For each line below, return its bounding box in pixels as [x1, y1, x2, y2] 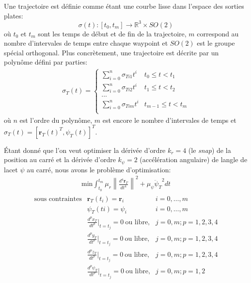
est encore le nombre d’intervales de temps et [102, 115, 236, 125]
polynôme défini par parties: [4, 57, 88, 67]
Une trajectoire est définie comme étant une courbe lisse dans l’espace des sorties [4, 1, 244, 11]
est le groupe [197, 38, 235, 48]
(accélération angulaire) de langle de [140, 154, 248, 165]
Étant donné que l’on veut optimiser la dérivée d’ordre [4, 145, 166, 155]
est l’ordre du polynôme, [19, 115, 93, 125]
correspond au [197, 28, 239, 38]
